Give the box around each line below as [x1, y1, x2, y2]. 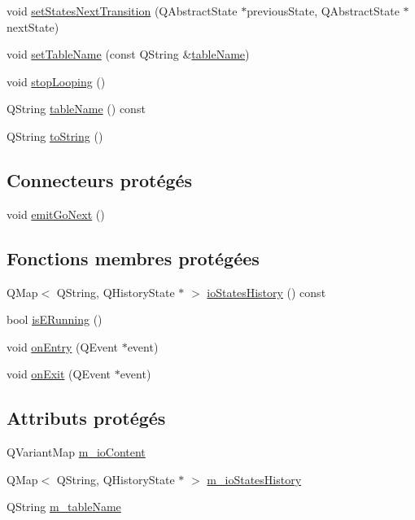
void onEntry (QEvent [7, 338, 118, 355]
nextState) [7, 18, 59, 35]
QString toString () [7, 127, 103, 144]
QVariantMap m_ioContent [7, 444, 146, 461]
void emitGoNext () [7, 205, 105, 222]
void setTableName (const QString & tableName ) [7, 46, 250, 63]
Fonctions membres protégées [7, 245, 260, 270]
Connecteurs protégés [7, 167, 193, 192]
